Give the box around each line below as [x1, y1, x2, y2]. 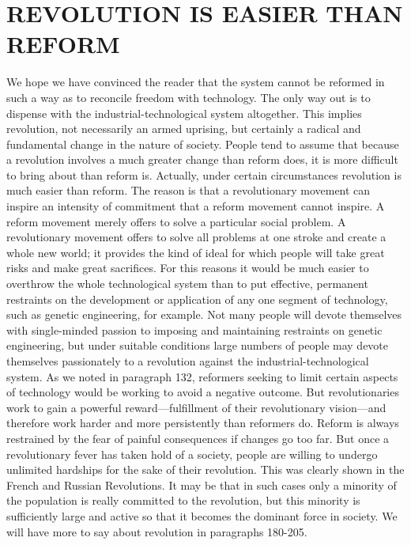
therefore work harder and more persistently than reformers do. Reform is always [6, 414, 399, 431]
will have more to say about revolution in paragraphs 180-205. [6, 523, 307, 539]
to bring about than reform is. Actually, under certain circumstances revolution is [6, 166, 402, 183]
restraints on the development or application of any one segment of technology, [6, 290, 388, 307]
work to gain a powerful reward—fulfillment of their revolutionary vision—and [6, 399, 386, 415]
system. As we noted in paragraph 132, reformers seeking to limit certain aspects [6, 368, 398, 384]
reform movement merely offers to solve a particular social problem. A [6, 213, 346, 229]
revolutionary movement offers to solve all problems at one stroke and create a [6, 229, 386, 245]
